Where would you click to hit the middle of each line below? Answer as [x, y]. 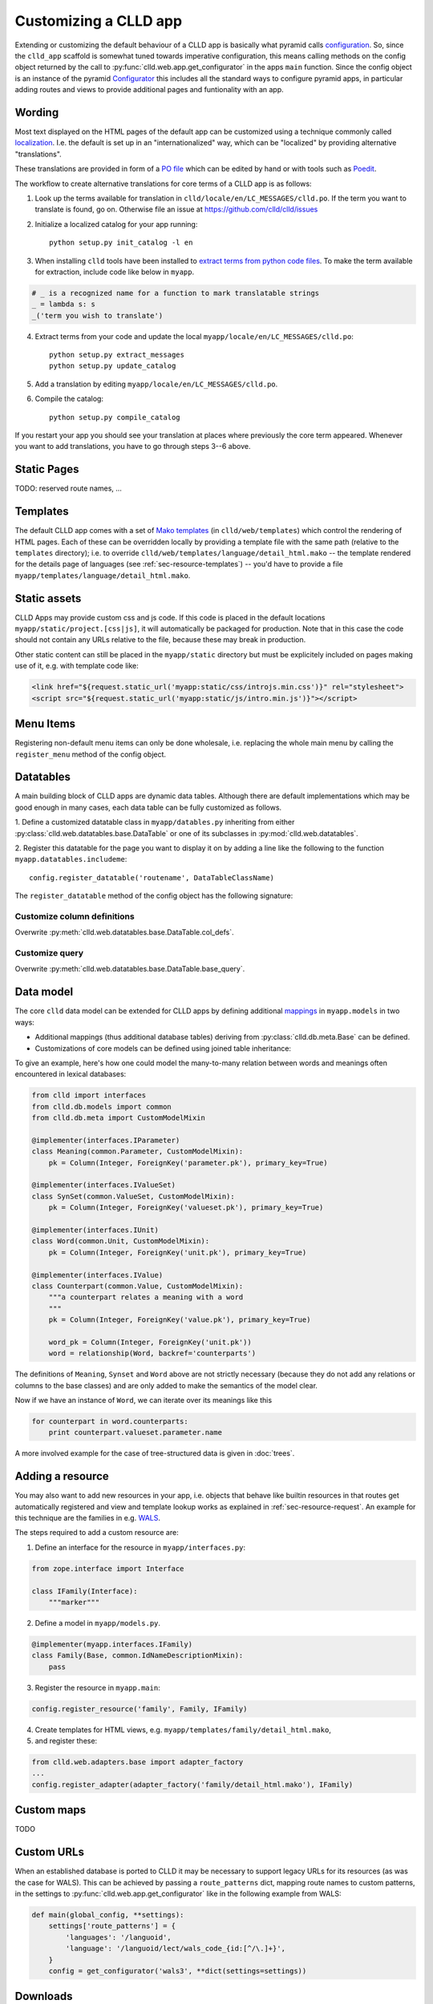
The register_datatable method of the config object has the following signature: [154, 896]
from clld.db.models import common [101, 1107]
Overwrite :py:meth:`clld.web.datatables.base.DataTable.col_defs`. [124, 932]
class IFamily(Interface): [85, 1591]
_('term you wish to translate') [97, 315]
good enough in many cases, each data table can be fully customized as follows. [148, 807]
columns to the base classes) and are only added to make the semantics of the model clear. [166, 1385]
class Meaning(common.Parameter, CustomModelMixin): [138, 1151]
